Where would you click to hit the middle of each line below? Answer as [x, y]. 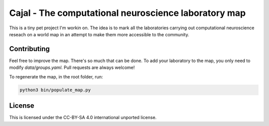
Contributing [29, 49]
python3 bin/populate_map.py [55, 90]
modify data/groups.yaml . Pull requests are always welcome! [72, 67]
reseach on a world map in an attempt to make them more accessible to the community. [99, 34]
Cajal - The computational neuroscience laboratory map [128, 13]
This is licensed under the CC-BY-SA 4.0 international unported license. [83, 118]
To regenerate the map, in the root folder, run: [56, 76]
